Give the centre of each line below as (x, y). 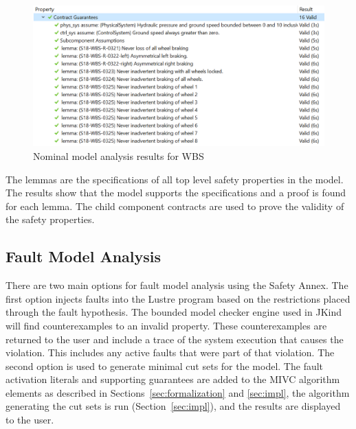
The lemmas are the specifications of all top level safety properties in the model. (175, 179)
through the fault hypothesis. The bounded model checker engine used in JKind (174, 312)
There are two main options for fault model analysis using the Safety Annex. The (177, 285)
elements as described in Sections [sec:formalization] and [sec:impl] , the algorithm (178, 392)
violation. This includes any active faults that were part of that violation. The (170, 352)
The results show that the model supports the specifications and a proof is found (176, 193)
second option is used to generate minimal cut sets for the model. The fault (165, 366)
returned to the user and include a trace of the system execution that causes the (175, 339)
